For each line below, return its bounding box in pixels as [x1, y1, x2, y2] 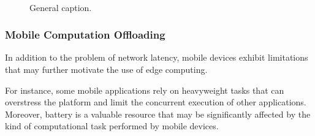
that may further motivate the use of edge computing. [5, 63, 208, 75]
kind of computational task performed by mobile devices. [5, 119, 219, 132]
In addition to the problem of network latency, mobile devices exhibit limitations [5, 51, 308, 64]
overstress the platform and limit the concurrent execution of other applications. [5, 96, 306, 108]
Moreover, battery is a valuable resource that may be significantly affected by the [5, 107, 311, 120]
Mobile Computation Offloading [5, 27, 165, 42]
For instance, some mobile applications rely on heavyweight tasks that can [5, 83, 284, 96]
